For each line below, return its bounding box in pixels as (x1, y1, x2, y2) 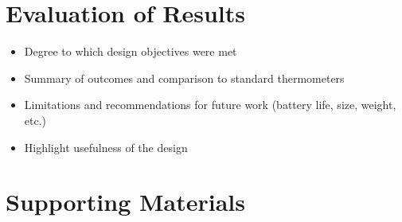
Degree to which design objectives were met (24, 43, 237, 60)
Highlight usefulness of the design (24, 138, 188, 155)
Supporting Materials (6, 185, 246, 218)
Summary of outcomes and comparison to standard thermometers (24, 69, 345, 86)
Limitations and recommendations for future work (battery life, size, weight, (24, 96, 396, 113)
